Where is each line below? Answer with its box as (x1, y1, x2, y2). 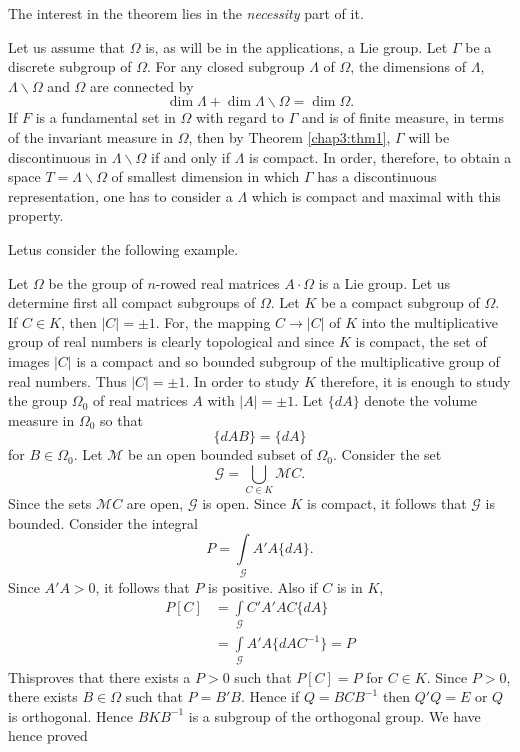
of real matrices (92, 390, 188, 411)
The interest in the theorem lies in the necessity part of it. (8, 3, 364, 23)
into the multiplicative (361, 311, 498, 332)
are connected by (90, 75, 194, 96)
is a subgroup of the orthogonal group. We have (188, 705, 481, 726)
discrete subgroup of (8, 56, 132, 77)
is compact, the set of (355, 331, 487, 352)
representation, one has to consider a (8, 185, 233, 206)
